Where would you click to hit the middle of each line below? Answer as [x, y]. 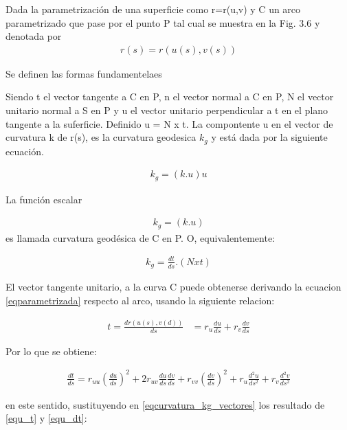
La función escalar [44, 199]
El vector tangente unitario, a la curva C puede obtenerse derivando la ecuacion [173, 287]
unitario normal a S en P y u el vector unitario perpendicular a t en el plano [167, 110]
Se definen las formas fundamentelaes [84, 73]
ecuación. [25, 151]
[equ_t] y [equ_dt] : [46, 418]
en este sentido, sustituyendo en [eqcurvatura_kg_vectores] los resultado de [165, 404]
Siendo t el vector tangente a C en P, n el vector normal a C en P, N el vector [170, 97]
